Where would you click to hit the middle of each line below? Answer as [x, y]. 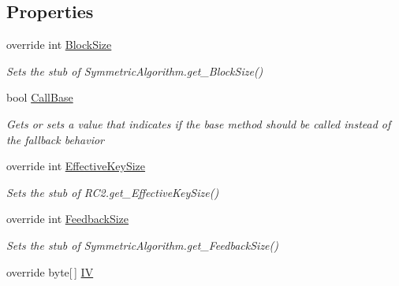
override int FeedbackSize [68, 219]
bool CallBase [40, 97]
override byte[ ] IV [50, 271]
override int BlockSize [59, 45]
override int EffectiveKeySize [76, 166]
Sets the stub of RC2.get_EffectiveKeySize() [113, 192]
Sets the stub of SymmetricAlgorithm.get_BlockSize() [135, 71]
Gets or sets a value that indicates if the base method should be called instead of [199, 123]
